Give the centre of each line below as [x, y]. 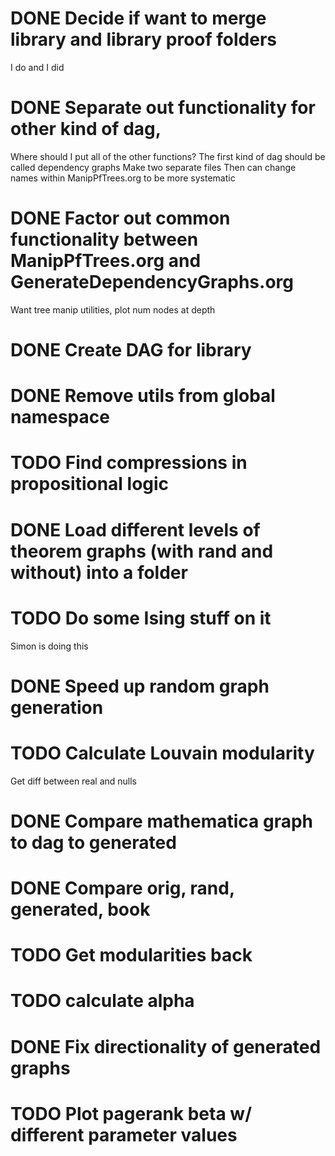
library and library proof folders [144, 39]
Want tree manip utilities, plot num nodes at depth [113, 309]
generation [57, 707]
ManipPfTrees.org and [106, 261]
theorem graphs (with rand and [142, 551]
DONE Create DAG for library [131, 350]
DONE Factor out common [120, 218]
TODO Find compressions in [129, 463]
